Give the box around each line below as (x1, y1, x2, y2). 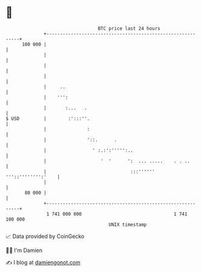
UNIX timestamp (108, 221, 147, 228)
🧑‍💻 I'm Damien (5, 247, 43, 254)
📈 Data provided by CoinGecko (5, 233, 85, 240)
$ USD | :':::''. (5, 115, 90, 122)
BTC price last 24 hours (97, 25, 161, 32)
